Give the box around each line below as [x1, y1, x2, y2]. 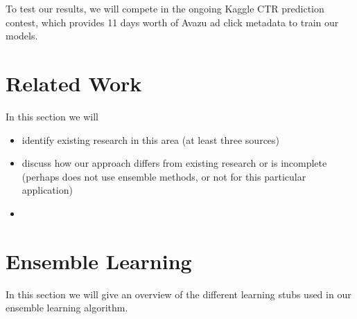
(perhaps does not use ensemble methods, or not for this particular [21, 169, 306, 183]
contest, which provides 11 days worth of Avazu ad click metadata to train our [6, 15, 339, 29]
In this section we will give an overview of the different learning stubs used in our [6, 286, 351, 301]
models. [6, 28, 38, 43]
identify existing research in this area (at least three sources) [21, 132, 280, 147]
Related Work [6, 69, 142, 97]
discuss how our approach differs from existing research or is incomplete [21, 156, 327, 170]
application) [21, 183, 73, 197]
